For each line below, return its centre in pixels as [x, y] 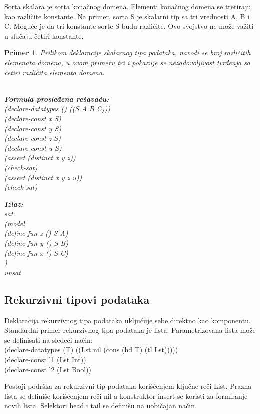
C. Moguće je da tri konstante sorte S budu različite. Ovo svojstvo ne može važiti [129, 26]
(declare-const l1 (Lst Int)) [45, 360]
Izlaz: [14, 203]
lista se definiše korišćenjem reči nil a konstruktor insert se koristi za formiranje [126, 396]
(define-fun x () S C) [36, 253]
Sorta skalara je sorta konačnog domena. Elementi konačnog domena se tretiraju [128, 6]
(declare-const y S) [33, 128]
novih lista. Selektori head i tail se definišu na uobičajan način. [100, 406]
